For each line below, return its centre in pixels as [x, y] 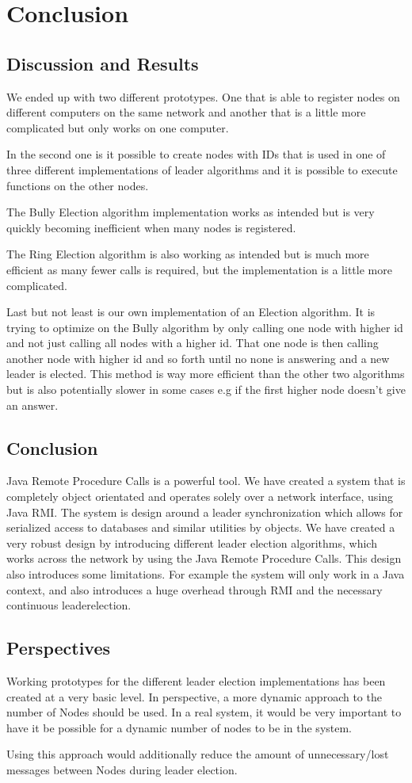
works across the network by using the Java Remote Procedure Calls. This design [204, 558]
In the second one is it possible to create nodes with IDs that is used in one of [196, 154]
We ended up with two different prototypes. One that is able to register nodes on [203, 96]
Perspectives [59, 648]
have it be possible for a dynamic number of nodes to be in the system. [179, 727]
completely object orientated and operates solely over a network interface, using [200, 497]
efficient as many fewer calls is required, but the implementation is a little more [199, 269]
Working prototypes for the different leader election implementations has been [196, 681]
